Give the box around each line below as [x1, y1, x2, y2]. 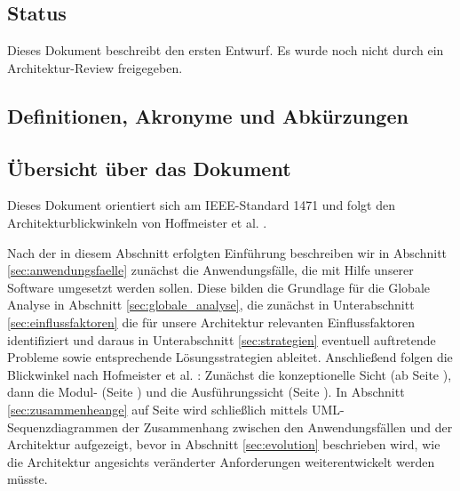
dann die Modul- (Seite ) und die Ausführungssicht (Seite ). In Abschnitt [7, 382, 405, 401]
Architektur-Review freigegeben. [7, 58, 183, 76]
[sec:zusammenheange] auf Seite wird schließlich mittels [7, 399, 308, 418]
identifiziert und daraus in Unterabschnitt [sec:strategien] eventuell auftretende [7, 330, 436, 349]
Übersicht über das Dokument [7, 154, 291, 181]
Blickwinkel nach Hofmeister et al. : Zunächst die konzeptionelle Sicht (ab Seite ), [7, 365, 452, 383]
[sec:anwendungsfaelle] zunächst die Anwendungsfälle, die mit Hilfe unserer [7, 261, 414, 279]
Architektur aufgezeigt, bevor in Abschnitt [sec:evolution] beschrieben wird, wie [7, 435, 440, 454]
